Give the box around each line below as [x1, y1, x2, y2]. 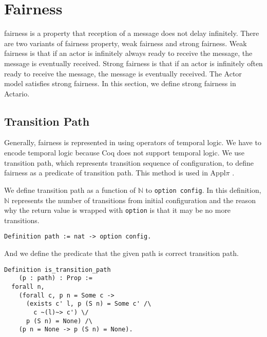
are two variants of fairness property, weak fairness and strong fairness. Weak [4, 37, 247, 48]
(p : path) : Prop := [18, 274, 92, 282]
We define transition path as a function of [4, 184, 136, 195]
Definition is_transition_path [4, 266, 111, 273]
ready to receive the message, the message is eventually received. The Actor [4, 68, 242, 78]
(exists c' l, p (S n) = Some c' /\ [26, 300, 151, 308]
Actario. [4, 88, 30, 98]
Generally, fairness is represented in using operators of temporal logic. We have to [4, 137, 261, 148]
